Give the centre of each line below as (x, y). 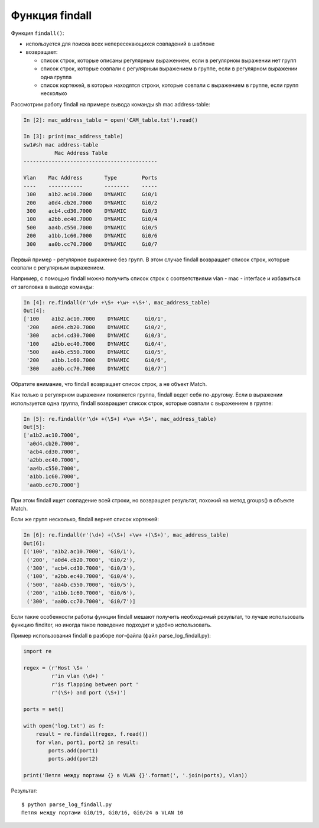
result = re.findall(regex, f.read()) (92, 734)
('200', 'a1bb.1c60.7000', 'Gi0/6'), (81, 593)
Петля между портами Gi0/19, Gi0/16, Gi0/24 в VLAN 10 (102, 812)
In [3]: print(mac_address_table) (73, 137)
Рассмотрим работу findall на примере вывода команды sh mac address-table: (110, 104)
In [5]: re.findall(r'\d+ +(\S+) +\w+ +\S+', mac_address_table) (120, 419)
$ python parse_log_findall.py (67, 804)
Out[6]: (34, 543)
